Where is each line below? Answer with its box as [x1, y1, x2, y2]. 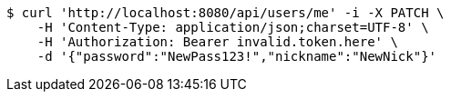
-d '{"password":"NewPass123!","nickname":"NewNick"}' [36, 49, 437, 64]
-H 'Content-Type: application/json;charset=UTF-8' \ [36, 20, 429, 35]
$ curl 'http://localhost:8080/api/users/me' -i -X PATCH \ [6, 5, 445, 20]
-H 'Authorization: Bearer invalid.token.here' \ [36, 35, 398, 49]
